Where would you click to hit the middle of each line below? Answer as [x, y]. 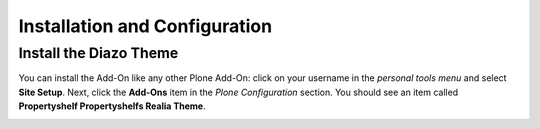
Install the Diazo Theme [98, 53]
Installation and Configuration [145, 26]
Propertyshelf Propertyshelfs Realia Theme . [112, 106]
